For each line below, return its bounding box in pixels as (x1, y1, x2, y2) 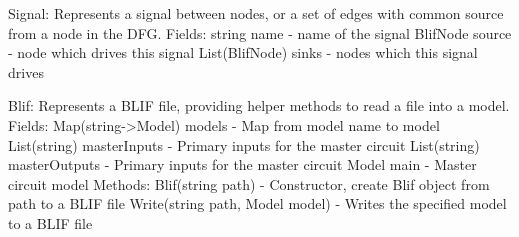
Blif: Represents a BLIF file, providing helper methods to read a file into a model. (8, 95, 510, 116)
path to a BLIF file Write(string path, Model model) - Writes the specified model (8, 193, 507, 214)
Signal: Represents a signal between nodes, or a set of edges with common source (8, 3, 504, 23)
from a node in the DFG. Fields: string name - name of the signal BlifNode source (8, 22, 512, 43)
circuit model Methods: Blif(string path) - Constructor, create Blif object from (8, 173, 490, 194)
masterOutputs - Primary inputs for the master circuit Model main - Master (8, 154, 477, 175)
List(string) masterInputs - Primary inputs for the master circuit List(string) (8, 134, 480, 155)
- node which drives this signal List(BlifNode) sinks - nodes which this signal (8, 42, 478, 63)
